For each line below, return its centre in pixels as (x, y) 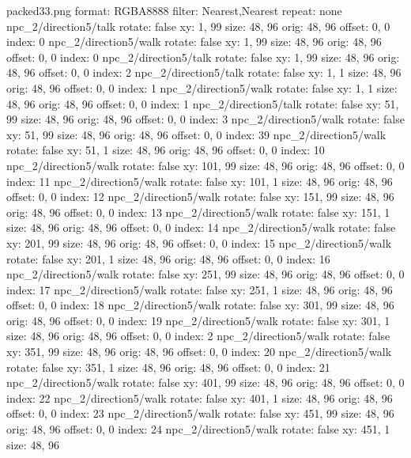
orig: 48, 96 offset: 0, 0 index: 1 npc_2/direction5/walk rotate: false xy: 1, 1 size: (202, 87)
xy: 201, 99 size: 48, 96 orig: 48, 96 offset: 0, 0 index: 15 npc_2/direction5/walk (199, 242)
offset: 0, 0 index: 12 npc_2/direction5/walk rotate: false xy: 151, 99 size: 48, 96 (200, 197)
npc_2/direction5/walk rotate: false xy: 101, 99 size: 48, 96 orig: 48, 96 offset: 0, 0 (205, 165)
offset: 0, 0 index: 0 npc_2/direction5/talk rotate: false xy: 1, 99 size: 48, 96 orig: (203, 57)
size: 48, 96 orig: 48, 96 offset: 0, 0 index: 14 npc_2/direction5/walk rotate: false (201, 227)
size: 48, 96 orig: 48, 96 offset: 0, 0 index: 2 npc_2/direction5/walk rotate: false (198, 336)
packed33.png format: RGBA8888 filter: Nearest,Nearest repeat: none (174, 10)
